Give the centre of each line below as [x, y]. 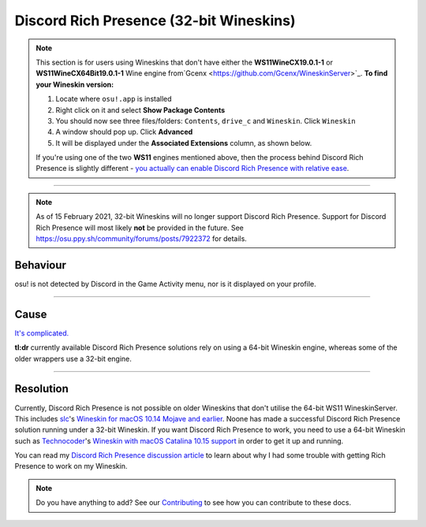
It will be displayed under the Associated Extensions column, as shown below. [184, 143]
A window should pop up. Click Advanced [124, 132]
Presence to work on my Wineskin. [71, 466]
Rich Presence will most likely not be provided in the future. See [140, 228]
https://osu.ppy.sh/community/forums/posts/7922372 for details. [142, 239]
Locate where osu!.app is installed [114, 99]
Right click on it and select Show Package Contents [140, 109]
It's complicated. [42, 333]
